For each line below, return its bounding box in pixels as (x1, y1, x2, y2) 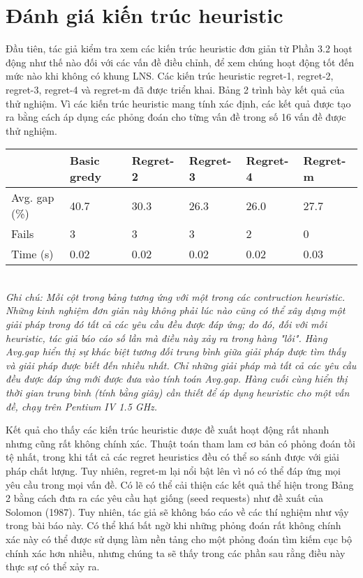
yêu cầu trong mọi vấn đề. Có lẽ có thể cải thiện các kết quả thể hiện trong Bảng (6, 477, 354, 491)
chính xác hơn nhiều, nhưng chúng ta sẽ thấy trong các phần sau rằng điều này (6, 545, 346, 560)
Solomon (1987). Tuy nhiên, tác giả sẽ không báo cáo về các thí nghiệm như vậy (6, 504, 349, 519)
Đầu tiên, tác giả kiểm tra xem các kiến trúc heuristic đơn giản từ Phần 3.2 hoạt (6, 41, 353, 56)
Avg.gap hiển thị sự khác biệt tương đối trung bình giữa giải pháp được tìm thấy (6, 344, 346, 359)
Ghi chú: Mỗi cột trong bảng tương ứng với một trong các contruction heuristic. (6, 289, 346, 304)
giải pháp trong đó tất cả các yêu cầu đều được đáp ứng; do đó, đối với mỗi (6, 317, 327, 332)
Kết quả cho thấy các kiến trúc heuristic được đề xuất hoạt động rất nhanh (6, 422, 329, 437)
